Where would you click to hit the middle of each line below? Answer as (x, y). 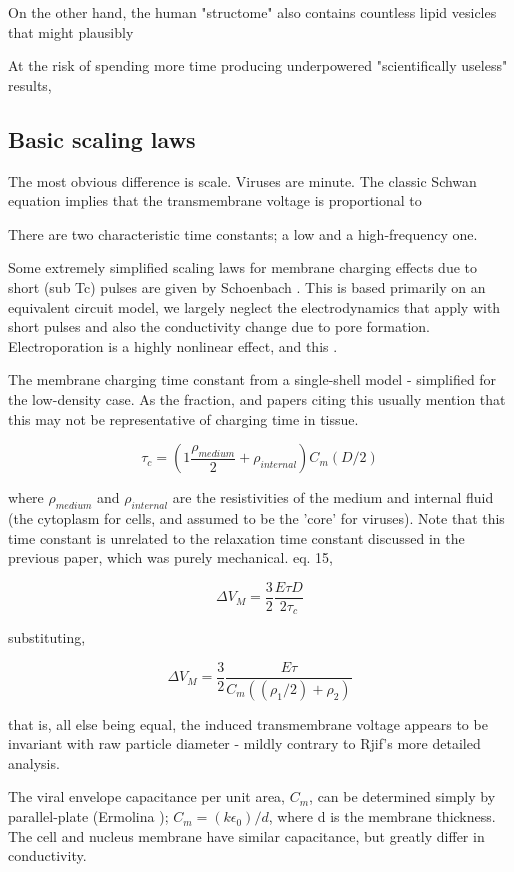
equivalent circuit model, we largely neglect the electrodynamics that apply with (254, 306)
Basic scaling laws (102, 138)
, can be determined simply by (402, 796)
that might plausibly (71, 31)
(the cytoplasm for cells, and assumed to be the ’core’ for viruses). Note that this (256, 517)
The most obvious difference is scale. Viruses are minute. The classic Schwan (242, 180)
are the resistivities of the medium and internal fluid (333, 497)
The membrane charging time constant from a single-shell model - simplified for (252, 379)
